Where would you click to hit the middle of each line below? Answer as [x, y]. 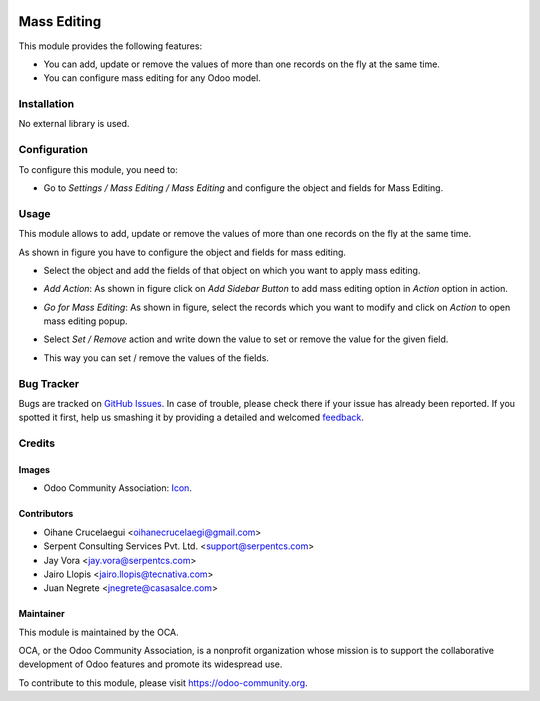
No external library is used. [74, 124]
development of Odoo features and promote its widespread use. [150, 664]
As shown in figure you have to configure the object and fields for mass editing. [182, 252]
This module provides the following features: [110, 46]
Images [34, 469]
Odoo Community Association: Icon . [117, 488]
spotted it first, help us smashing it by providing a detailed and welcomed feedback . [191, 417]
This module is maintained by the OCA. [98, 632]
